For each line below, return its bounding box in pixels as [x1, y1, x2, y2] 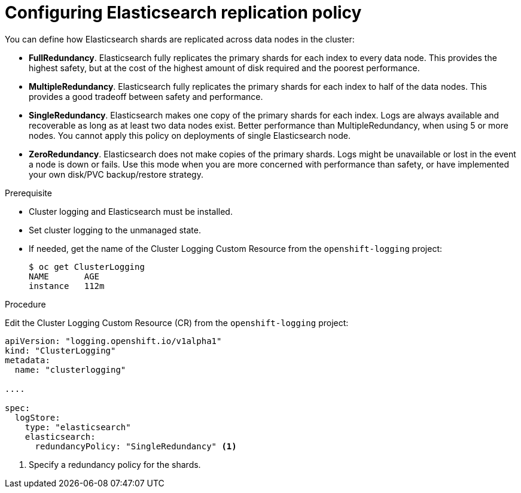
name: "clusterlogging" [14, 364, 126, 375]
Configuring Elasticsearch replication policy [5, 2, 362, 23]
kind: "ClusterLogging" [5, 345, 116, 355]
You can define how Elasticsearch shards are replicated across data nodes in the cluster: [5, 34, 355, 44]
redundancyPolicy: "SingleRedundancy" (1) [35, 441, 237, 451]
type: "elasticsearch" [25, 422, 131, 432]
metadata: [5, 355, 50, 365]
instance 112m [29, 281, 105, 291]
